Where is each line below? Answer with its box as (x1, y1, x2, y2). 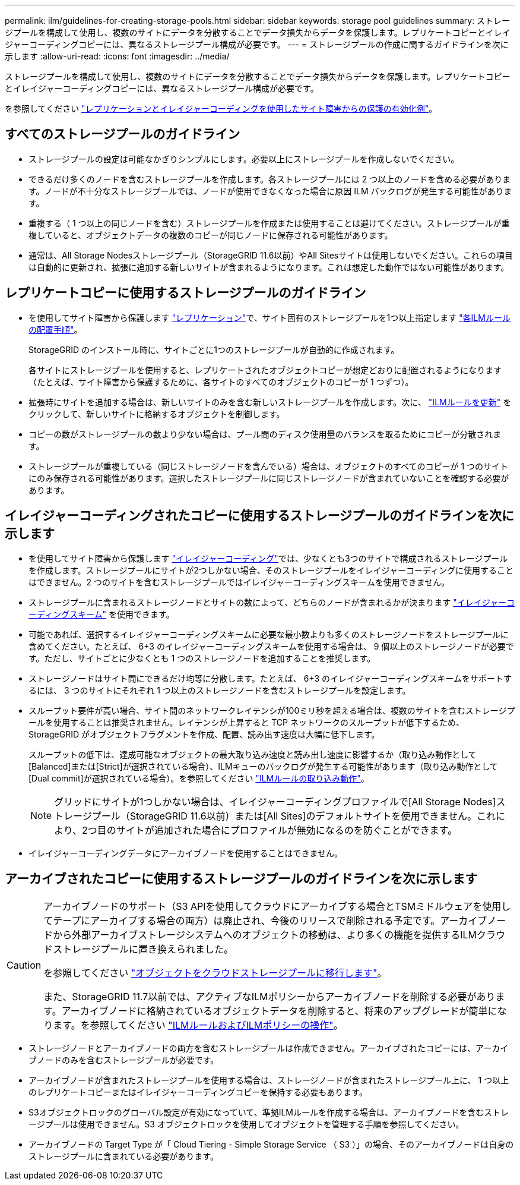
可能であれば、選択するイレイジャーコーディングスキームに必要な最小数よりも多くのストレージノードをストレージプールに (28, 629, 509, 639)
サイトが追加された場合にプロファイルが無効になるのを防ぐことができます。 (116, 824, 458, 836)
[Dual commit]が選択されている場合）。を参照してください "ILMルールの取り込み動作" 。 (28, 773, 369, 783)
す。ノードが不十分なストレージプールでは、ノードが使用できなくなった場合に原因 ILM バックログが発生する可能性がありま (28, 185, 512, 196)
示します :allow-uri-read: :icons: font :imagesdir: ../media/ (5, 51, 230, 61)
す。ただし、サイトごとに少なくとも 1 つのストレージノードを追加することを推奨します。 (28, 653, 376, 663)
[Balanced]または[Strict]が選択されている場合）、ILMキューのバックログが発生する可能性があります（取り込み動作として (28, 761, 499, 771)
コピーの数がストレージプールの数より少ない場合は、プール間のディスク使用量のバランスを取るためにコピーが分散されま (28, 428, 502, 439)
